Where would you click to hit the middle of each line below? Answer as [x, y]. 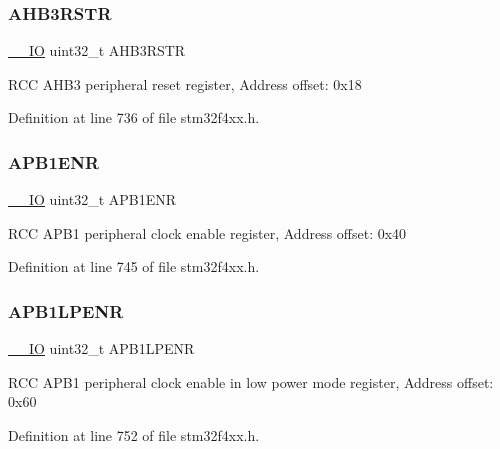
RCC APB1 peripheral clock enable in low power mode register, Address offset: [251, 381]
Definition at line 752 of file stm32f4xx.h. [134, 435]
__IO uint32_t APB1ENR [92, 199]
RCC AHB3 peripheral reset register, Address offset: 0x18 [185, 83]
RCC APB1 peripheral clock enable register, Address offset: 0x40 [207, 232]
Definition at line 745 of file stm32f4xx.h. [134, 266]
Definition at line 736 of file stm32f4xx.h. [134, 117]
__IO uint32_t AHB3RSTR [97, 50]
